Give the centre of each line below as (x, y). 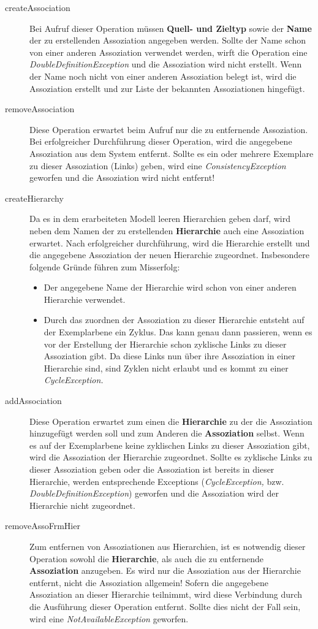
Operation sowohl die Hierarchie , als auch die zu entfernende (147, 558)
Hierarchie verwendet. (85, 299)
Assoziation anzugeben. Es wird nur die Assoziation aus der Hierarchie (165, 570)
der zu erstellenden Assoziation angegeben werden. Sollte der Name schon (168, 40)
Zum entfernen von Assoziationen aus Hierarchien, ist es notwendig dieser (168, 546)
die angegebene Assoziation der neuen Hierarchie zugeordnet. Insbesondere (170, 255)
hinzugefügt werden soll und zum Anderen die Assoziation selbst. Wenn (167, 433)
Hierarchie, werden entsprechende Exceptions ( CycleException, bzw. (157, 481)
